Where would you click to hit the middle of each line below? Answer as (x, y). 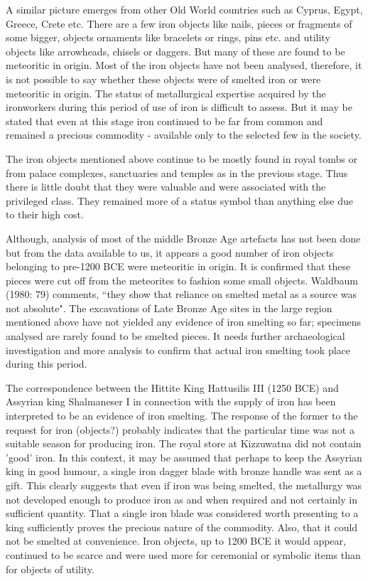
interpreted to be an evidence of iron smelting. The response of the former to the (182, 416)
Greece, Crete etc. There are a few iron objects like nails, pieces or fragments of (179, 23)
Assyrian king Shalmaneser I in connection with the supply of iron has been (171, 401)
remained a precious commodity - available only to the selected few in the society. (184, 135)
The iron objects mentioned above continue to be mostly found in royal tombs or (182, 158)
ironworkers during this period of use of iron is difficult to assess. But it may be (179, 107)
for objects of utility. (50, 569)
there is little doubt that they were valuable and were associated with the (166, 187)
